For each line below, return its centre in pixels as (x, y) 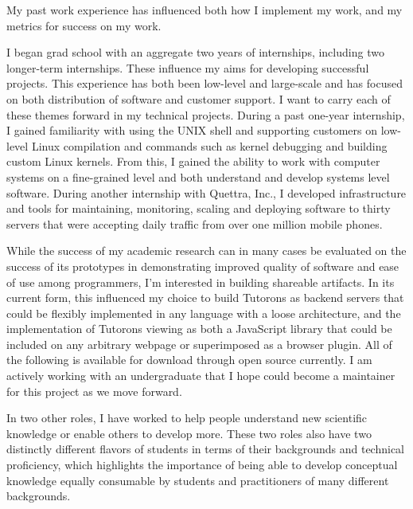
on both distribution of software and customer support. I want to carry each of (199, 98)
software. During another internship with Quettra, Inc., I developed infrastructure (206, 192)
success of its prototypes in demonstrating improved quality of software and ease (203, 266)
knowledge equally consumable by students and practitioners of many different (198, 480)
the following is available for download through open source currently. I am (189, 360)
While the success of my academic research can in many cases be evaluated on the (206, 251)
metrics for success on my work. (84, 25)
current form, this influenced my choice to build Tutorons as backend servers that (205, 298)
